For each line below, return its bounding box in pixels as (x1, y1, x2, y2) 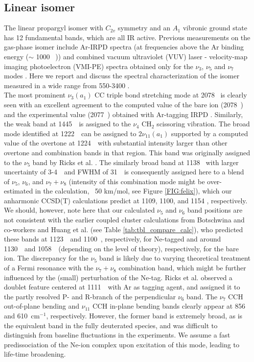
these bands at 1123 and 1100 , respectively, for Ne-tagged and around (4, 234, 221, 244)
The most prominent (4, 90, 66, 100)
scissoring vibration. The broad (157, 119, 250, 129)
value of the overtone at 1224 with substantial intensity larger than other (4, 138, 228, 148)
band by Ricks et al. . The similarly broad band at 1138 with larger (32, 157, 239, 167)
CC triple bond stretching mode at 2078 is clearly (94, 90, 247, 100)
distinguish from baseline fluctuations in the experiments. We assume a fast (4, 330, 231, 340)
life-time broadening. (4, 349, 66, 359)
